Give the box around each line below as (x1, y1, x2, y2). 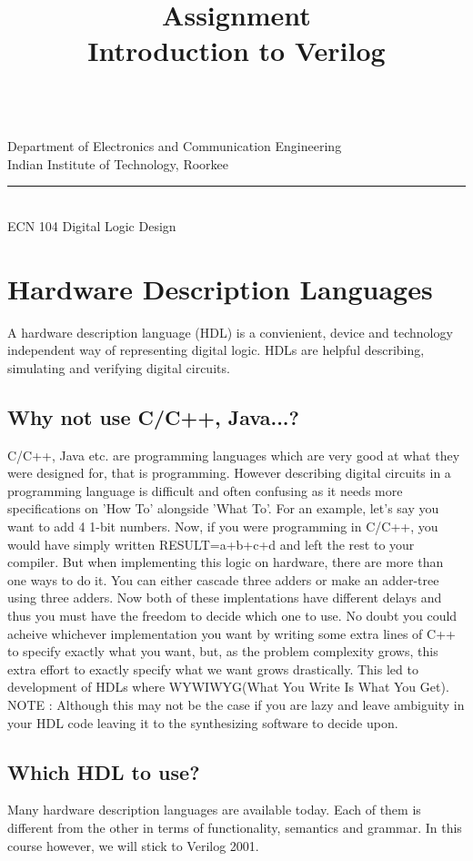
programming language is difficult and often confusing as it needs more (7, 481, 403, 500)
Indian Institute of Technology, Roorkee (7, 154, 228, 173)
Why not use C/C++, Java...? (7, 402, 299, 430)
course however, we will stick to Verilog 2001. (7, 836, 259, 855)
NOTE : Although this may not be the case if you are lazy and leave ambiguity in (7, 694, 465, 714)
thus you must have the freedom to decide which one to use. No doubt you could (7, 605, 458, 624)
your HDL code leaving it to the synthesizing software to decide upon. (7, 713, 398, 732)
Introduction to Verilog (87, 32, 386, 69)
